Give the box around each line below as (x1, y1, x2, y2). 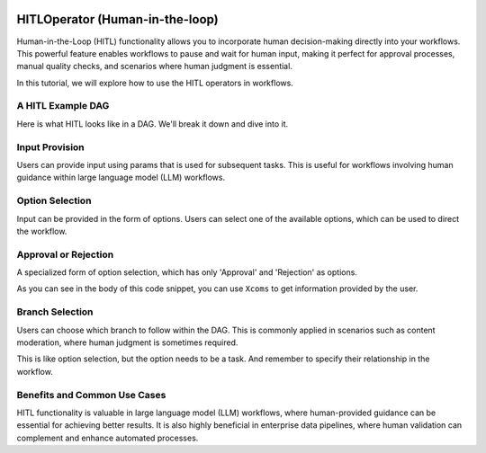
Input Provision (16, 140, 85, 153)
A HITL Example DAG (16, 100, 110, 112)
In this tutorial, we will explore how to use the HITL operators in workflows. (16, 77, 294, 88)
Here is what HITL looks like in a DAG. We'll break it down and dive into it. (16, 118, 289, 129)
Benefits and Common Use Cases (16, 388, 166, 401)
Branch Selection (16, 306, 94, 318)
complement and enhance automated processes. (16, 432, 199, 443)
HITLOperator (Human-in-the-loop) (16, 12, 220, 27)
